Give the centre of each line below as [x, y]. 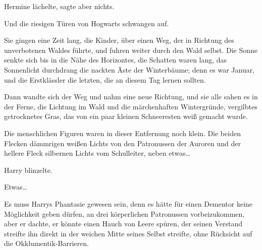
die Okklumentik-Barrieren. [46, 243]
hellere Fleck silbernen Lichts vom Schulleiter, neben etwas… [97, 153]
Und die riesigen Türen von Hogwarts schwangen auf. [87, 23]
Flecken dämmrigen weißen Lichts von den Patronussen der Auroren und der [122, 143]
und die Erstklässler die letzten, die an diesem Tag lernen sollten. [105, 79]
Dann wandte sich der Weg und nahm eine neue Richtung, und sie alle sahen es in [131, 97]
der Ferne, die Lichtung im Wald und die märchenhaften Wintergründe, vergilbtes [131, 106]
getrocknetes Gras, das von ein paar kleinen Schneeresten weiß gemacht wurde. [126, 116]
